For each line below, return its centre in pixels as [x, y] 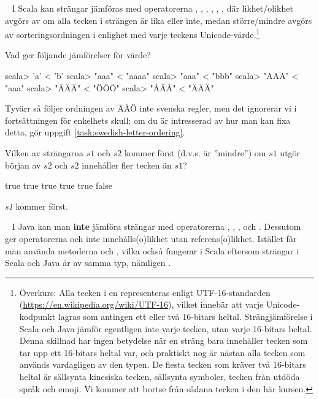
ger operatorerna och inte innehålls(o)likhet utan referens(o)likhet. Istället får [151, 238]
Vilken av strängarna [44, 153]
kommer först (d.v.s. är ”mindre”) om [195, 153]
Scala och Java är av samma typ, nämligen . [88, 263]
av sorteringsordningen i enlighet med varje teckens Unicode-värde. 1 [133, 33]
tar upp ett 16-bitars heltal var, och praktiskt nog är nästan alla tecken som [162, 352]
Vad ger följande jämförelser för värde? [78, 55]
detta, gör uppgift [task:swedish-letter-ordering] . [95, 132]
